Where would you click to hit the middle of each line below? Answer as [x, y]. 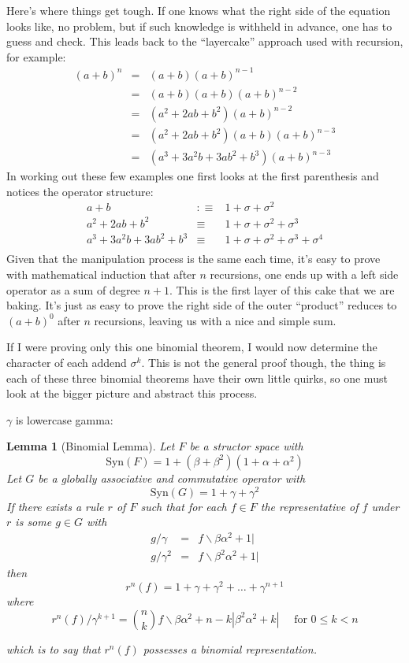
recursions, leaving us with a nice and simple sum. [215, 320]
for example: [36, 56]
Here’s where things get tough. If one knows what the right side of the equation [199, 10]
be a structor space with [246, 446]
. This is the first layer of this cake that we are [282, 289]
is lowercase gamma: [64, 419]
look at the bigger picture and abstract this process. [132, 393]
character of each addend [67, 362]
